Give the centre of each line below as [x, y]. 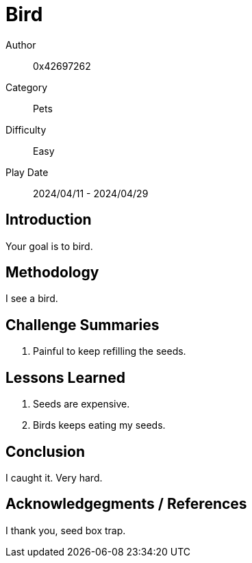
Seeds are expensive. [81, 404]
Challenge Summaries [83, 325]
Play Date [27, 172]
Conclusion [46, 451]
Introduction [49, 220]
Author [21, 45]
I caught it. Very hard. [54, 477]
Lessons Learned [65, 377]
